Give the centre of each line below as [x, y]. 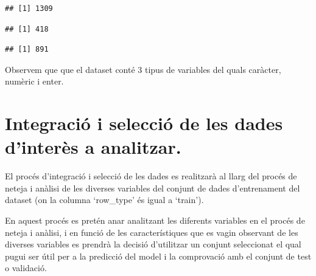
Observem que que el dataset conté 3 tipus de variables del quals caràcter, [143, 69]
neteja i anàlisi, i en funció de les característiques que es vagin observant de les [152, 232]
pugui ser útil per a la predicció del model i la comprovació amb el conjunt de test [158, 256]
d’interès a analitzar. [93, 147]
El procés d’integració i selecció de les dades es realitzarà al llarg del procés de [151, 176]
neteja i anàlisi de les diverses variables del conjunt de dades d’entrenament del [153, 188]
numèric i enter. [34, 81]
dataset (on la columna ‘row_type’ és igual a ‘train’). [104, 200]
